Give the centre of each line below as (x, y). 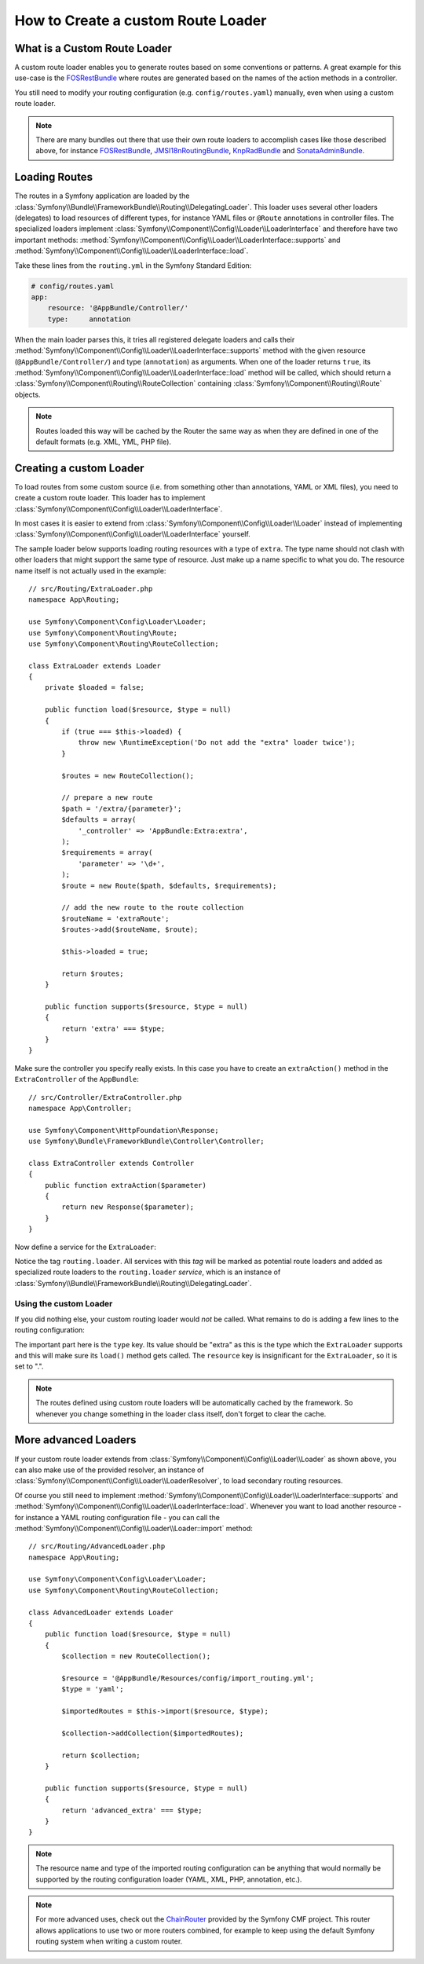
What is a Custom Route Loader (93, 48)
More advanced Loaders (75, 1440)
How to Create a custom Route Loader (141, 20)
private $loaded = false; (95, 688)
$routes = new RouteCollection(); (128, 775)
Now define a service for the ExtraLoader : (86, 1247)
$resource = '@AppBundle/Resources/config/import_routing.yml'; (188, 1678)
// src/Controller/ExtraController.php (105, 1097)
